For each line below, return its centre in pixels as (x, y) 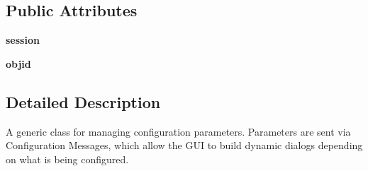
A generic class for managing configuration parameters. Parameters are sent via (178, 131)
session (23, 40)
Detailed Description (83, 101)
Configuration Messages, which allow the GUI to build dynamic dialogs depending (184, 145)
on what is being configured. (67, 159)
